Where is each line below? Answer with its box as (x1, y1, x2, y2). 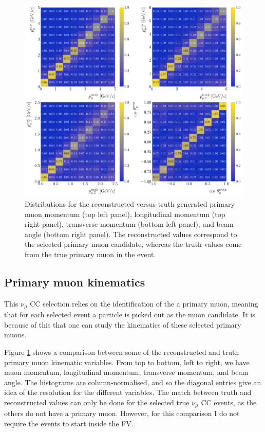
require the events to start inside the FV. (4, 418, 134, 428)
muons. (4, 329, 27, 340)
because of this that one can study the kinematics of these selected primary (4, 319, 241, 330)
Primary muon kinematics (4, 274, 145, 290)
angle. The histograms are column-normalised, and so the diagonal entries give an (4, 376, 261, 387)
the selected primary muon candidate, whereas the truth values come (25, 239, 242, 249)
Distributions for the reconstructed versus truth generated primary (25, 198, 235, 209)
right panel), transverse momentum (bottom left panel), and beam (25, 219, 234, 229)
